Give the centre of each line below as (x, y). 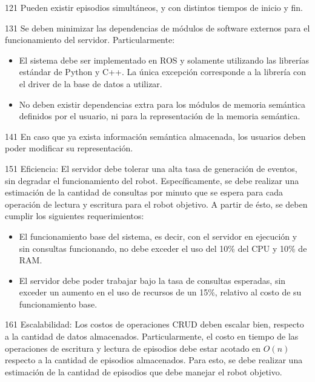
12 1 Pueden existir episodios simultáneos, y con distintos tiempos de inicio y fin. (154, 7)
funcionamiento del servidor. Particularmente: (90, 40)
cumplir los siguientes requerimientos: (75, 216)
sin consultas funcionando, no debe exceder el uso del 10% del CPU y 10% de (163, 248)
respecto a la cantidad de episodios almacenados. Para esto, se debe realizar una (154, 360)
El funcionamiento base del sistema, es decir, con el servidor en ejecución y (158, 236)
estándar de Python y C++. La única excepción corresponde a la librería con (163, 72)
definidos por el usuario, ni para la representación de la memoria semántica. (160, 116)
